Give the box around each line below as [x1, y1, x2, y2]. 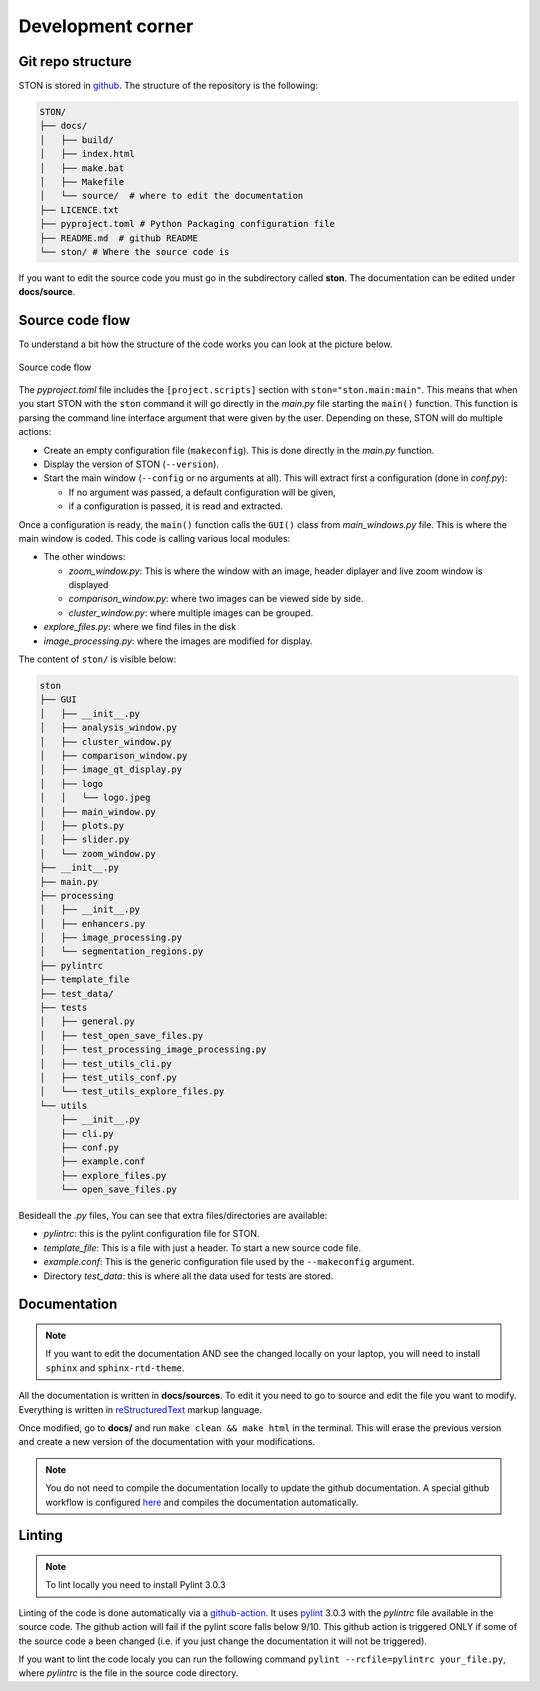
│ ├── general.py [39, 1016, 135, 1027]
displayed [68, 579, 109, 591]
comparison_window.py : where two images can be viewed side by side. [68, 593, 364, 605]
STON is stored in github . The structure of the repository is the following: [18, 80, 319, 92]
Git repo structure [18, 53, 132, 70]
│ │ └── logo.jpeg [39, 792, 151, 804]
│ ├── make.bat [39, 162, 125, 174]
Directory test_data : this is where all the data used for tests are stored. [43, 1270, 334, 1282]
